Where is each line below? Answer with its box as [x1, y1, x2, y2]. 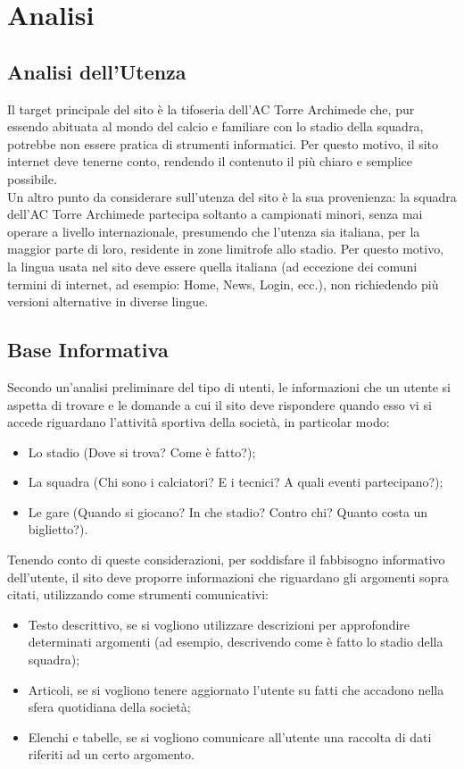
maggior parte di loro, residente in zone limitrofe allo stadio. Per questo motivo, [7, 239, 444, 258]
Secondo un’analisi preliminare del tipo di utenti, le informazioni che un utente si [7, 377, 451, 396]
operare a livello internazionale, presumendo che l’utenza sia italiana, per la [7, 222, 420, 240]
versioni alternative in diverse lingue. [7, 292, 209, 311]
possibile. [7, 169, 57, 188]
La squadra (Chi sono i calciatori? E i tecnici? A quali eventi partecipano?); [28, 472, 443, 491]
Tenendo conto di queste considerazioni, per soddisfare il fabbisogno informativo [7, 550, 445, 569]
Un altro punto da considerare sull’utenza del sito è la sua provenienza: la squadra [7, 187, 457, 205]
